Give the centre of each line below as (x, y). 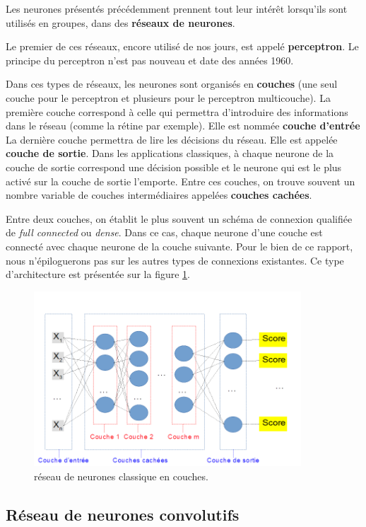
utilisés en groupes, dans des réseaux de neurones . (120, 22)
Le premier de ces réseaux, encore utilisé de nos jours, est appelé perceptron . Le (182, 46)
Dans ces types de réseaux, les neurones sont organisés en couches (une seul (172, 84)
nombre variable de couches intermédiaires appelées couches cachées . (159, 195)
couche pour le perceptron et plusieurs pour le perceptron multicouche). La (168, 97)
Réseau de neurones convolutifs (123, 514)
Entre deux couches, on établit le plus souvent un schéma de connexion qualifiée (179, 218)
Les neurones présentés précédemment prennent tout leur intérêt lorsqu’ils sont (177, 8)
